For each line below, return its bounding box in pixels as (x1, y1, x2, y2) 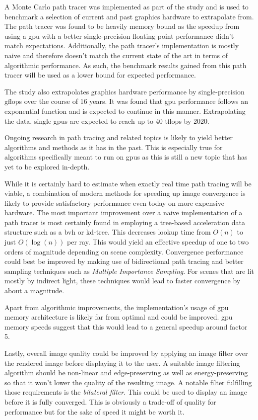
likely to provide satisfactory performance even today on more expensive (4, 197, 224, 208)
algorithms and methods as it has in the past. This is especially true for (4, 142, 223, 152)
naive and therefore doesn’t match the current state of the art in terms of (4, 50, 228, 60)
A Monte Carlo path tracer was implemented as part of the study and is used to (4, 1, 249, 11)
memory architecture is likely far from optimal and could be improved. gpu (4, 312, 233, 322)
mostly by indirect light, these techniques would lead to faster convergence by (4, 275, 241, 286)
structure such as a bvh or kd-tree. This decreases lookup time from (4, 227, 211, 237)
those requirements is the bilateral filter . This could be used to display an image (4, 387, 247, 397)
